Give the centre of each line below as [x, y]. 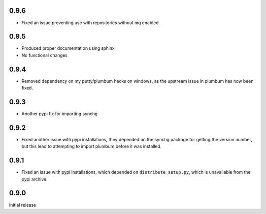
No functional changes [44, 55]
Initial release [23, 205]
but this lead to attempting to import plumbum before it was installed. [92, 146]
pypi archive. [34, 179]
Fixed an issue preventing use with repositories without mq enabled [90, 23]
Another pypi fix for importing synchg [60, 114]
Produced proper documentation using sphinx [68, 48]
